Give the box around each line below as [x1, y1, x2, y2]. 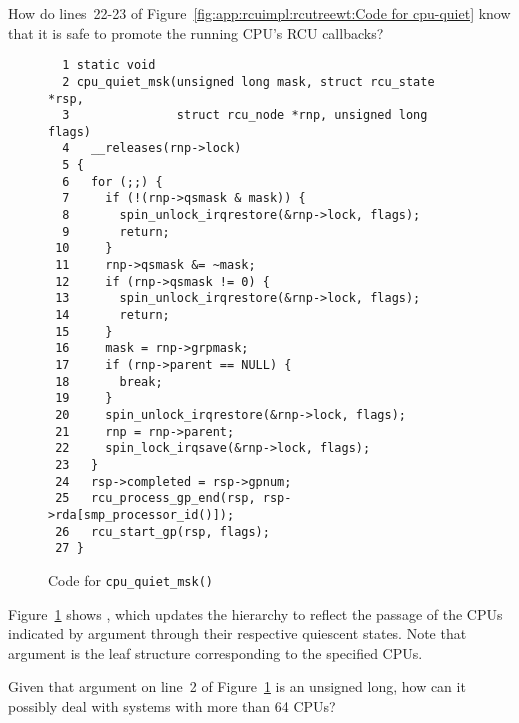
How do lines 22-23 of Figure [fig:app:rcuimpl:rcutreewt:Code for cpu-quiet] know [8, 3, 511, 23]
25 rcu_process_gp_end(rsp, [55, 491, 256, 506]
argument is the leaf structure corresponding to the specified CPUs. [8, 642, 423, 663]
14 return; [55, 308, 170, 323]
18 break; [55, 374, 163, 389]
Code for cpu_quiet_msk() [48, 569, 213, 590]
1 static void [62, 58, 156, 73]
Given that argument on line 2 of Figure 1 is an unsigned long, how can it [8, 676, 466, 697]
